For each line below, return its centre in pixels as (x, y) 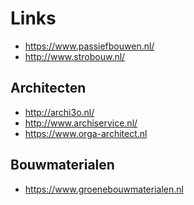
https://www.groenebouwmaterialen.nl (104, 189)
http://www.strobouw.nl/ (75, 56)
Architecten (48, 88)
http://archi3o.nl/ (59, 112)
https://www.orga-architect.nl (86, 133)
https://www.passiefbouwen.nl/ (89, 46)
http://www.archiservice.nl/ (81, 123)
